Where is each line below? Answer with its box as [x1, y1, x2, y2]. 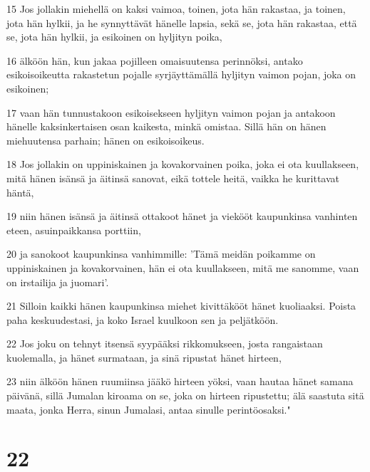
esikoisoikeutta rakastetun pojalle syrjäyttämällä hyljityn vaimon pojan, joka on [6, 67, 356, 82]
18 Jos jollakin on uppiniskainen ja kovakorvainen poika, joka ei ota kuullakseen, [6, 157, 359, 172]
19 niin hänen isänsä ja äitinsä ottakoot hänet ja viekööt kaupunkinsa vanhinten [6, 209, 358, 224]
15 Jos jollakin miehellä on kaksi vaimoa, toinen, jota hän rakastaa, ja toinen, [6, 1, 346, 16]
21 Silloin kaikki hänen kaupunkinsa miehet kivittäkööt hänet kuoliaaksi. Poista [6, 298, 356, 313]
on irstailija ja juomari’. [6, 274, 109, 289]
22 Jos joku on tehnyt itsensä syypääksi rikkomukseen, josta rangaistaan [6, 336, 323, 351]
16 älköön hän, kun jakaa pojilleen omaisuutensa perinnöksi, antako [6, 53, 303, 68]
